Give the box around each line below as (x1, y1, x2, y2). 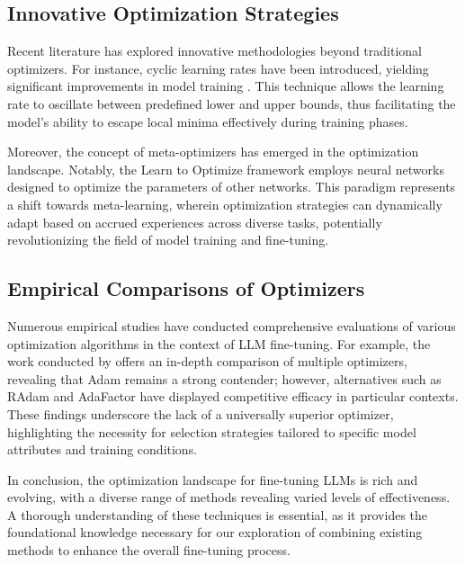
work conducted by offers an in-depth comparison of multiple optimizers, (7, 352, 407, 371)
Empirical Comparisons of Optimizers (7, 274, 365, 302)
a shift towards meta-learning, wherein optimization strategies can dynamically (7, 194, 443, 213)
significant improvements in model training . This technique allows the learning (7, 76, 444, 95)
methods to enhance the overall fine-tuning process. (7, 541, 291, 560)
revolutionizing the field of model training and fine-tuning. (7, 230, 329, 249)
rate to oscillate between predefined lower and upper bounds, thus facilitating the (7, 94, 456, 112)
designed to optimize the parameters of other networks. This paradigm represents (7, 177, 456, 196)
